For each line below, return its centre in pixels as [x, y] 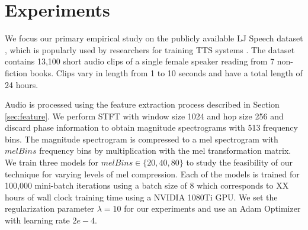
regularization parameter [50, 208]
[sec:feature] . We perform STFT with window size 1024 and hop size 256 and [144, 116]
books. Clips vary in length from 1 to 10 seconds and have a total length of [166, 72]
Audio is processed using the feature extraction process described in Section [142, 104]
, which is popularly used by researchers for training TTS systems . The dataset [150, 49]
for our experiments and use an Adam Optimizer [212, 208]
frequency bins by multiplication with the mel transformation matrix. [165, 150]
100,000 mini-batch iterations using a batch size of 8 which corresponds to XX [147, 185]
